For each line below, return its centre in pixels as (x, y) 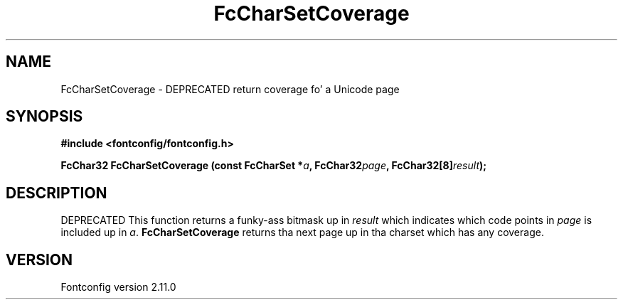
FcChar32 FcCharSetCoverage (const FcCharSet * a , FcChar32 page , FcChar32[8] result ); (274, 166)
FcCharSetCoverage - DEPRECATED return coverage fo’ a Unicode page (230, 89)
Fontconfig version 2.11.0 (118, 287)
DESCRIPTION (57, 193)
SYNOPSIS (44, 117)
